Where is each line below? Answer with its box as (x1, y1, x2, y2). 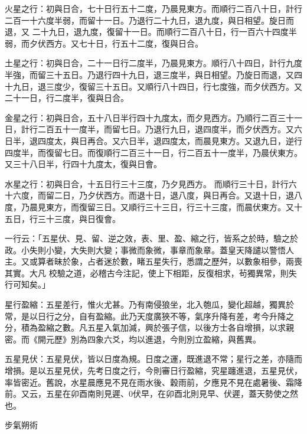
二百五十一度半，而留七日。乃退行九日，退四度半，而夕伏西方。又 (37, 123, 294, 135)
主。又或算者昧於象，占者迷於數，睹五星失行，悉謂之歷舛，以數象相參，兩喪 (5, 255, 302, 267)
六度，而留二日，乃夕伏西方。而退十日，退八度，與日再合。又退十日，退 (12, 189, 294, 201)
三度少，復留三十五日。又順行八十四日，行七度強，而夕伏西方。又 (45, 80, 302, 92)
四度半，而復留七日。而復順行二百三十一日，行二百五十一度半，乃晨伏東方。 (5, 146, 302, 158)
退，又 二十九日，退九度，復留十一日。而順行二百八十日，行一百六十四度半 (5, 25, 297, 38)
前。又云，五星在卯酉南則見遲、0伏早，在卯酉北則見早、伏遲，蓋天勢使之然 (5, 387, 298, 400)
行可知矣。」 (5, 278, 50, 291)
